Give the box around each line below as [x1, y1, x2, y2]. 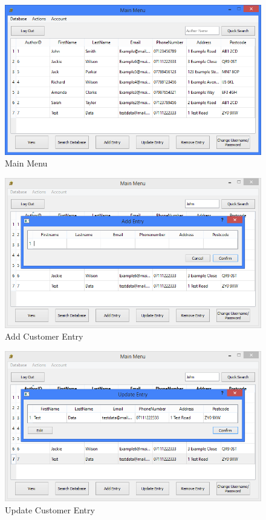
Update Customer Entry [5, 503, 95, 516]
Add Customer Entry [5, 330, 83, 343]
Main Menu [5, 157, 48, 169]
